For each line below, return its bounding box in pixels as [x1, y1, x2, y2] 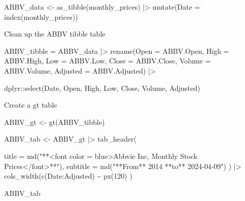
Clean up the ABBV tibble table [4, 28, 106, 39]
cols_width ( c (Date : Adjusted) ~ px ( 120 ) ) [4, 171, 132, 181]
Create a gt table [4, 99, 57, 110]
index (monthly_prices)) [4, 11, 78, 22]
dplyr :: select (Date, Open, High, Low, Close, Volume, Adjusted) [4, 82, 200, 93]
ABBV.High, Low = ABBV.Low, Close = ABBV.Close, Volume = [4, 55, 211, 66]
